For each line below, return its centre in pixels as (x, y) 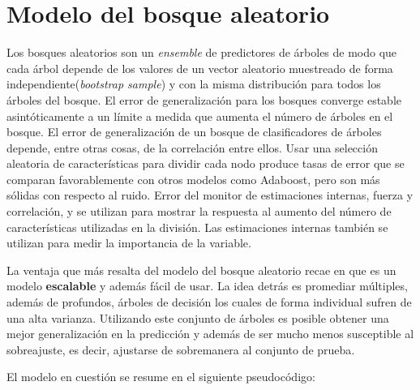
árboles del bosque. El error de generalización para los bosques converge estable (204, 99)
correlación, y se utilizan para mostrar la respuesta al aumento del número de (199, 211)
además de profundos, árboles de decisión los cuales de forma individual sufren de (209, 302)
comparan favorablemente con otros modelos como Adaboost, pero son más (193, 179)
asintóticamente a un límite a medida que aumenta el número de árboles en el (200, 116)
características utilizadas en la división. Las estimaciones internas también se (197, 227)
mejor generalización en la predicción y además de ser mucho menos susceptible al (210, 334)
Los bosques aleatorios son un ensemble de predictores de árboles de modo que (202, 52)
